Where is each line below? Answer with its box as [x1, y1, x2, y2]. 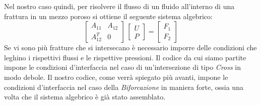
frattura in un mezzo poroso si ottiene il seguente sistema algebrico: [4, 11, 213, 21]
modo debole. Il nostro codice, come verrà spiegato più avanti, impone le [4, 71, 228, 82]
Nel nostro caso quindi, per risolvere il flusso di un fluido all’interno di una [4, 1, 235, 11]
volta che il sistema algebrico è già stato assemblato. [4, 91, 166, 102]
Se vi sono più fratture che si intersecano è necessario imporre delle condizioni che [4, 42, 257, 53]
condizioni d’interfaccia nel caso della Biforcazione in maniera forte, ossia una [4, 81, 243, 92]
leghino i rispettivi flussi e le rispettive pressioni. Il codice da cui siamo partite [4, 52, 246, 62]
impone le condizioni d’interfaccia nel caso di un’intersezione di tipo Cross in [4, 62, 241, 72]
